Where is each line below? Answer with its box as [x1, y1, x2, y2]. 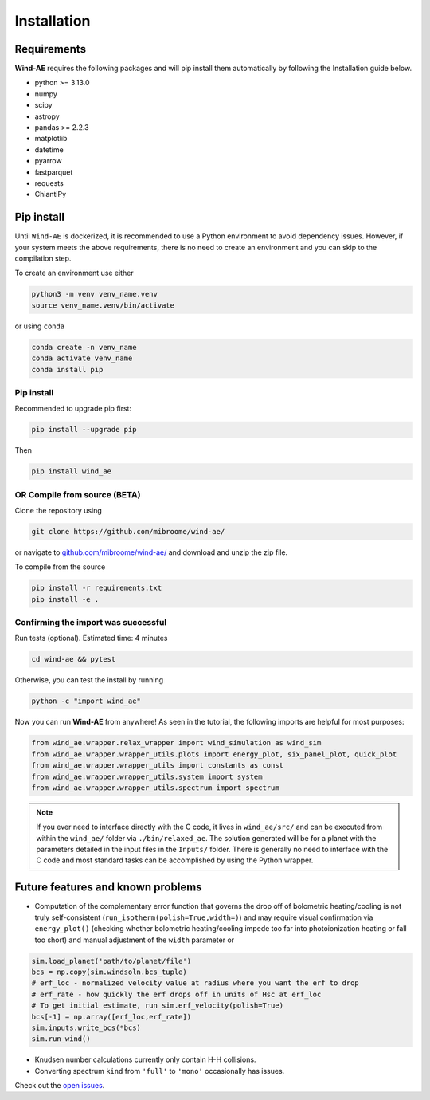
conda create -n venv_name [31, 343, 137, 352]
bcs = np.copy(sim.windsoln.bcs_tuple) [31, 967, 187, 976]
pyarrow [34, 156, 63, 166]
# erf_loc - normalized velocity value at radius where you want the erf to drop [31, 979, 360, 988]
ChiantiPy [34, 190, 67, 199]
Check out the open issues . [14, 1081, 105, 1090]
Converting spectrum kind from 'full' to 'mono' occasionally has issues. [34, 1066, 285, 1075]
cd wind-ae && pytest [31, 654, 116, 664]
